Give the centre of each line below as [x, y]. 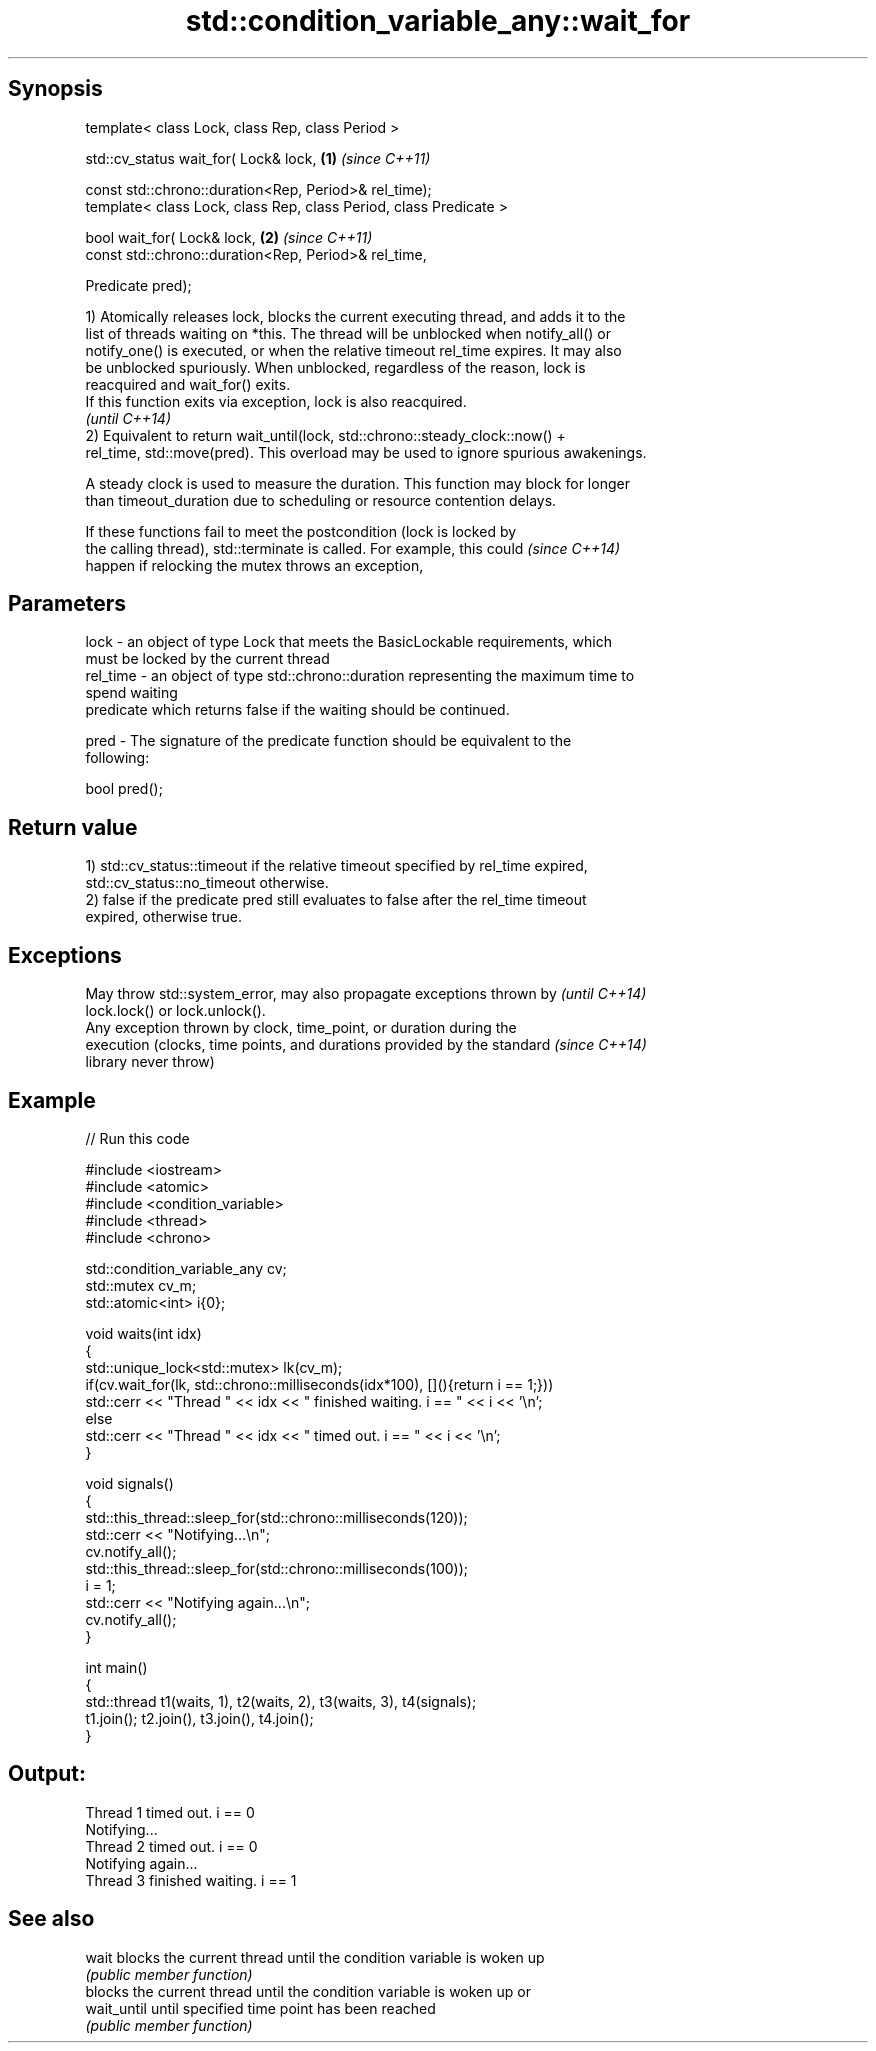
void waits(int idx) [143, 1333]
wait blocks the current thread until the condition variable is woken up [315, 1957]
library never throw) [150, 1062]
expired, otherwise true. [164, 917]
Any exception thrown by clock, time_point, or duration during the [301, 1028]
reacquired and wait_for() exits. [188, 384]
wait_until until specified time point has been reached [260, 2008]
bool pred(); [124, 789]
